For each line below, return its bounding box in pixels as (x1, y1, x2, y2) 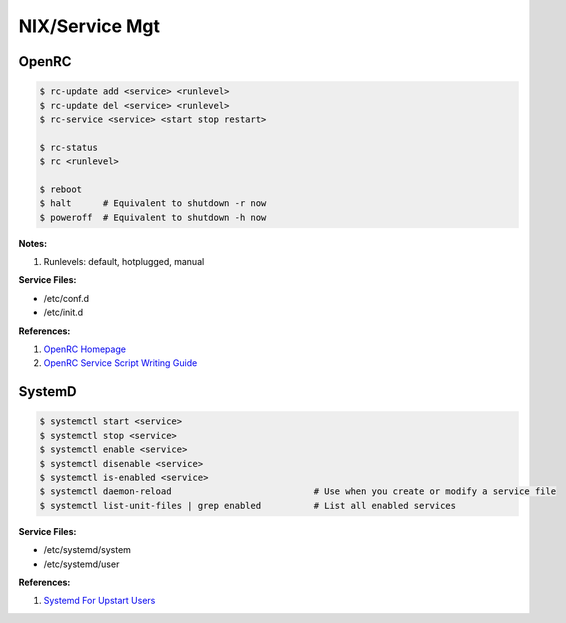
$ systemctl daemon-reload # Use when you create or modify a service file (39, 486, 557, 497)
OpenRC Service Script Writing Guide (43, 357, 198, 369)
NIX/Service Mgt (18, 15, 160, 37)
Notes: (18, 237, 48, 249)
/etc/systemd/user (43, 558, 120, 570)
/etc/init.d (43, 306, 84, 319)
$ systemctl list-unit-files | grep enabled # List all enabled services (39, 500, 457, 511)
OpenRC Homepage (43, 343, 127, 355)
